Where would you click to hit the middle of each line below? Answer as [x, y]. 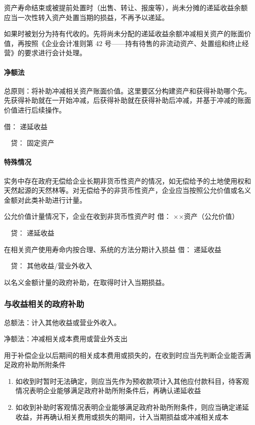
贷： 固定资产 [32, 143]
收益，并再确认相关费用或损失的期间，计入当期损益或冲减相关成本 [122, 416]
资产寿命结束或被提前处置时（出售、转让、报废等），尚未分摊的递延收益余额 [126, 7]
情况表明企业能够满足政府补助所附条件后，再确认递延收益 [108, 390]
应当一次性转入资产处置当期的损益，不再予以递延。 [86, 17]
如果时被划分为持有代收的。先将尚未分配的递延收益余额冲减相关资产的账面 [124, 34]
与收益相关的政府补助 [44, 304]
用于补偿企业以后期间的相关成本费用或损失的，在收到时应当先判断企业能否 [124, 355]
